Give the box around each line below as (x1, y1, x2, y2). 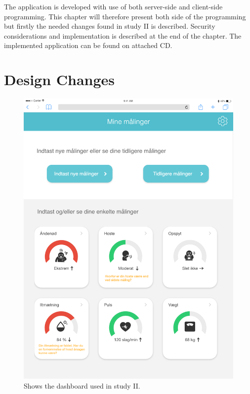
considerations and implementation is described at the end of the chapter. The (4, 30, 242, 41)
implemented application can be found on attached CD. (4, 40, 172, 50)
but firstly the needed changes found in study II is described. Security (4, 21, 215, 31)
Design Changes (4, 69, 115, 90)
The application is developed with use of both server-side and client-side (4, 1, 223, 11)
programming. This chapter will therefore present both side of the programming (4, 11, 246, 21)
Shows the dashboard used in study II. (24, 380, 140, 391)
